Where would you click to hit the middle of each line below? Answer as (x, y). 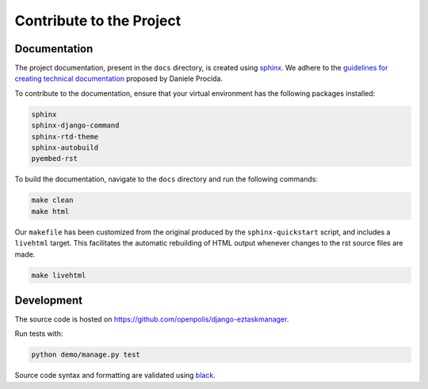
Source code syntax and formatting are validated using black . (115, 376)
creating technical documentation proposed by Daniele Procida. (119, 78)
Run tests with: (39, 334)
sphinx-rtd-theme (65, 136)
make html (50, 211)
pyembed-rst (55, 159)
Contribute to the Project (98, 21)
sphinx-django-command (75, 126)
